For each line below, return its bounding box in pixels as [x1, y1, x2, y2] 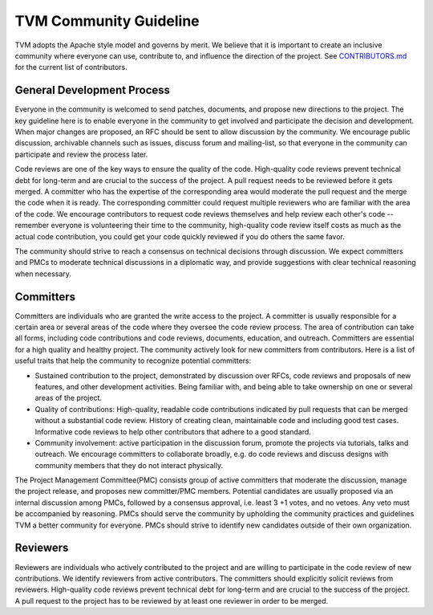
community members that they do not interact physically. [34, 460, 224, 470]
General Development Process [14, 83, 171, 97]
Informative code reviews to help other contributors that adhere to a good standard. [34, 426, 312, 437]
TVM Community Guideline [14, 12, 200, 30]
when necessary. [14, 269, 72, 279]
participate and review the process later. [14, 149, 148, 159]
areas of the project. [34, 393, 103, 403]
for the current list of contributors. [14, 63, 127, 72]
